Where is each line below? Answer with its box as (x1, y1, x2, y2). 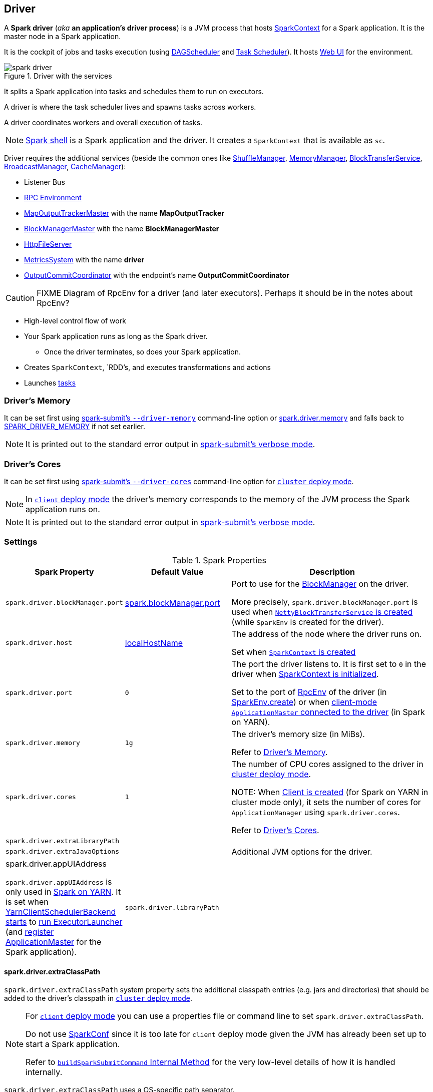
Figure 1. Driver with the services (4, 72, 112, 81)
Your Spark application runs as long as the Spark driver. (24, 332, 208, 341)
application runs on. (26, 504, 100, 514)
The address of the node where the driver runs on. (231, 628, 422, 639)
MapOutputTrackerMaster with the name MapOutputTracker (24, 209, 224, 218)
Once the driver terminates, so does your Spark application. (44, 347, 241, 356)
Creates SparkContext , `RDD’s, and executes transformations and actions (24, 363, 271, 372)
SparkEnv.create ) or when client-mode (231, 696, 377, 707)
